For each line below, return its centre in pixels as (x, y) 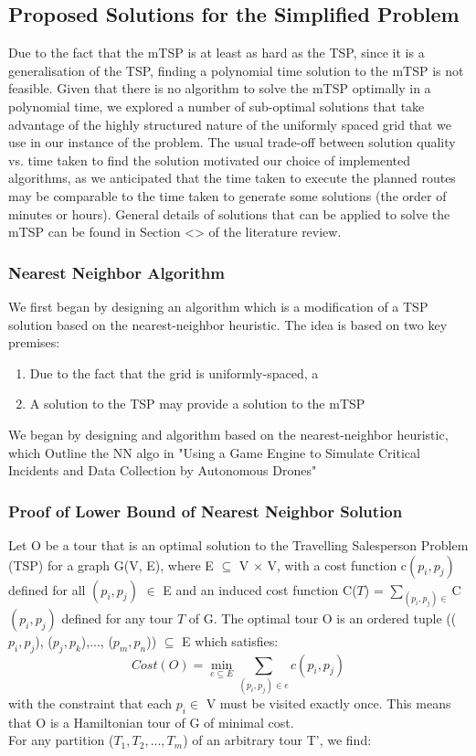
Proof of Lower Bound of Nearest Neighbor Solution (206, 511)
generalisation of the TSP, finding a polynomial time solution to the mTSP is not (236, 70)
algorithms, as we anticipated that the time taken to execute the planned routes (232, 178)
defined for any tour (117, 618)
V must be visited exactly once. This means (328, 703)
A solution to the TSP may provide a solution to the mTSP (197, 404)
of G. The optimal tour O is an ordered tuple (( (323, 618)
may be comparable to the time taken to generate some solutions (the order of (227, 195)
